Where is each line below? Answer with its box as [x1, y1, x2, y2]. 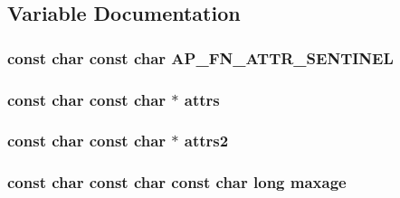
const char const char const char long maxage [7, 171, 347, 193]
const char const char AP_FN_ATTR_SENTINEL [7, 46, 394, 69]
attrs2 [184, 129, 229, 152]
